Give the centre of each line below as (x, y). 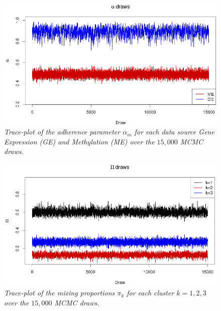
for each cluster (150, 293)
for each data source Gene (174, 132)
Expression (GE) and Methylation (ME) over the (79, 141)
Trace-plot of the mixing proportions (60, 293)
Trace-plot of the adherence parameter (62, 132)
